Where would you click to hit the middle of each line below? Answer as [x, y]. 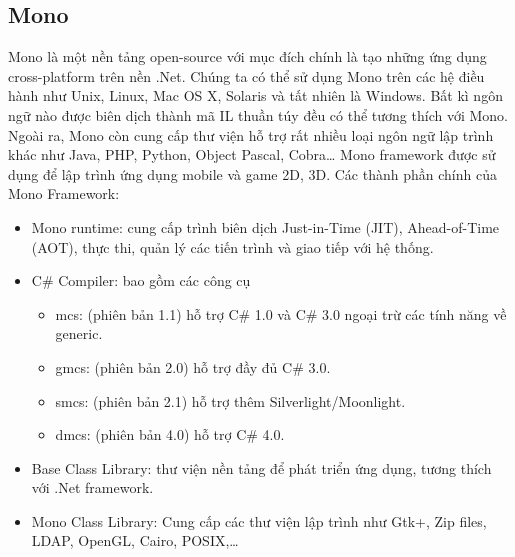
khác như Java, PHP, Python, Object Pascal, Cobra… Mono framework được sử [252, 154]
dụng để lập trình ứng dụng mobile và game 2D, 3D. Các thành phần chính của [252, 173]
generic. [79, 333]
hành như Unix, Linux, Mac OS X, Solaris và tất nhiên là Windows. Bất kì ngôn [255, 95]
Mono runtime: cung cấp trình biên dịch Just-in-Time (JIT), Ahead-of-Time [265, 226]
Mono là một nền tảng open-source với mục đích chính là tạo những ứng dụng [247, 56]
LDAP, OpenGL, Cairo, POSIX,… [135, 540]
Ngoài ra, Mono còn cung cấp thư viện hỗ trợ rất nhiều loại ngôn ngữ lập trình [251, 134]
